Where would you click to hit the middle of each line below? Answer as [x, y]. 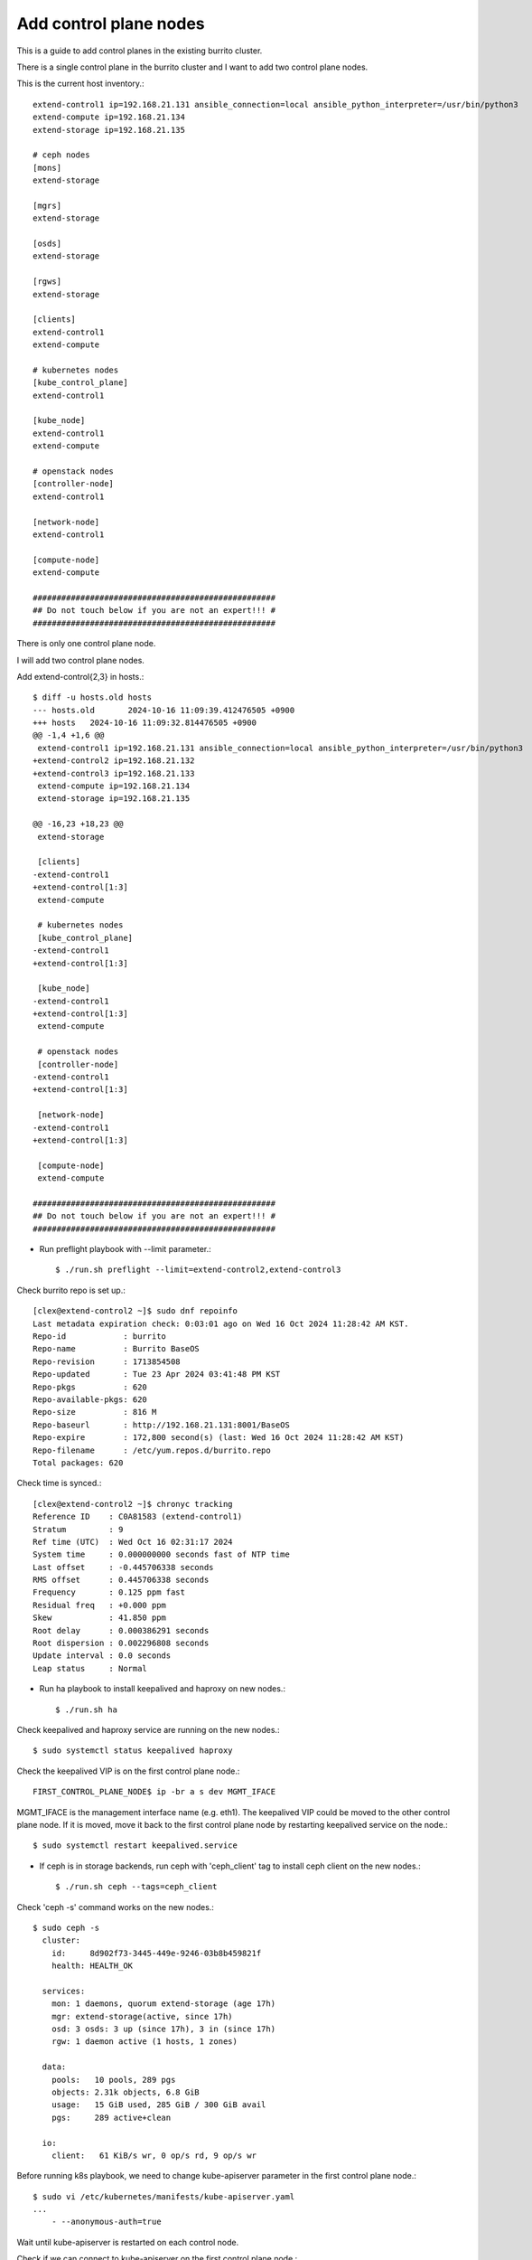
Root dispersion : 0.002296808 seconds [121, 1643]
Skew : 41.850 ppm [100, 1618]
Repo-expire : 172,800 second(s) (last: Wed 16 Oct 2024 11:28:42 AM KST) [219, 1438]
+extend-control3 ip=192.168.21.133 [114, 773]
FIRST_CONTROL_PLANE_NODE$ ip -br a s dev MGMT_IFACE [154, 1792]
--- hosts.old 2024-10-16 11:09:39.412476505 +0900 [164, 710]
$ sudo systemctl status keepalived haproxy [133, 1751]
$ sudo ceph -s [66, 1927]
